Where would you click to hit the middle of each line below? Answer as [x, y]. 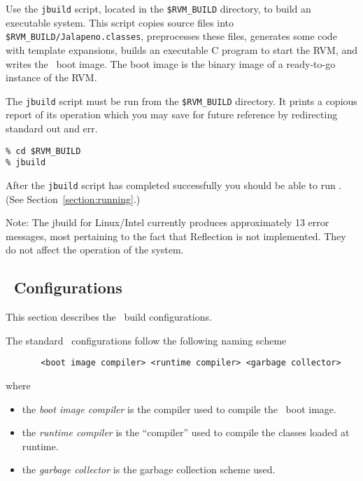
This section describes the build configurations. [109, 317]
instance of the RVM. [51, 77]
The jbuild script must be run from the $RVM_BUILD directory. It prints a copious [181, 100]
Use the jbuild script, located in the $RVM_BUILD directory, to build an [158, 8]
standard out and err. [52, 128]
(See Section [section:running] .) [73, 198]
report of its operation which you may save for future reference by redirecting [172, 114]
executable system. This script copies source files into [120, 22]
